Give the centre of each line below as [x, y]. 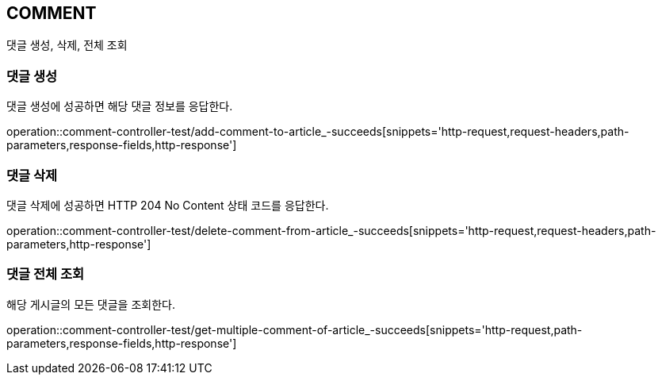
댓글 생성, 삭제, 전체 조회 [67, 45]
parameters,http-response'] [79, 244]
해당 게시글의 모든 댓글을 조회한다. [91, 304]
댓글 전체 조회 [46, 274]
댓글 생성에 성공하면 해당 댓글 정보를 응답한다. [120, 106]
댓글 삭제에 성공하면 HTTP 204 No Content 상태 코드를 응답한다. [168, 205]
